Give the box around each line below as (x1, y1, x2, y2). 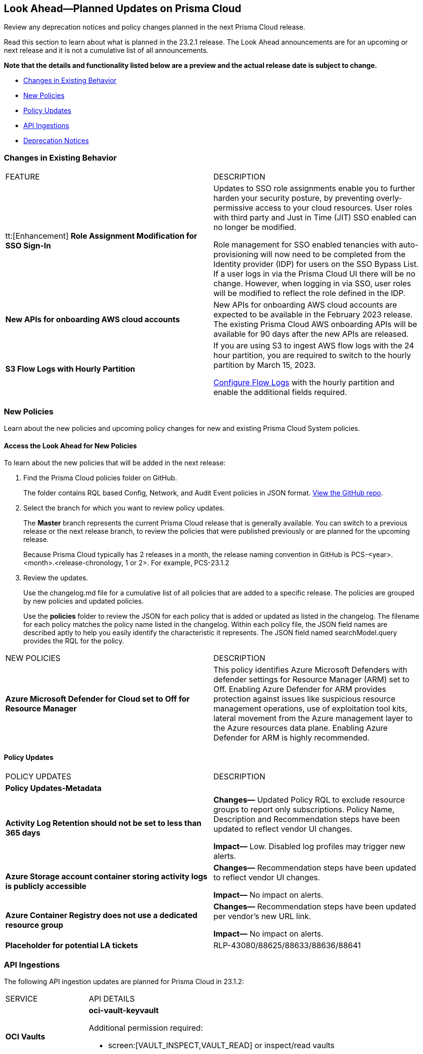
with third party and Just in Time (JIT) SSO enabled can (213, 213, 417, 223)
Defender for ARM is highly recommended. (213, 733, 370, 743)
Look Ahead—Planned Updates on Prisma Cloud (4, 2, 242, 15)
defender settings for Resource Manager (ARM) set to (213, 675, 410, 685)
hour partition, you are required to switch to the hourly (213, 350, 411, 361)
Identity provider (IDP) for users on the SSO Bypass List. (213, 259, 419, 269)
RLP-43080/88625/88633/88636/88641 (213, 940, 361, 951)
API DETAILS (88, 994, 135, 1004)
